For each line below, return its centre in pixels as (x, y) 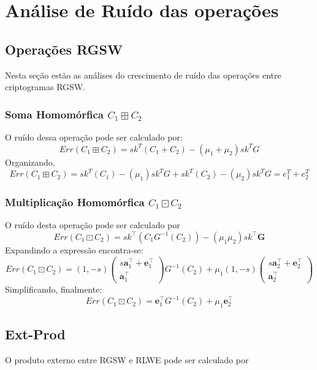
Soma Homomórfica (54, 114)
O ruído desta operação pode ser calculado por (93, 225)
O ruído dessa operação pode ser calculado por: (94, 137)
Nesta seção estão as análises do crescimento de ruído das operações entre (143, 75)
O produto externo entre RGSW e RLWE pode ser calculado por (127, 360)
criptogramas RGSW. (45, 87)
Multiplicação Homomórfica (75, 202)
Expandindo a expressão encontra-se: (74, 249)
